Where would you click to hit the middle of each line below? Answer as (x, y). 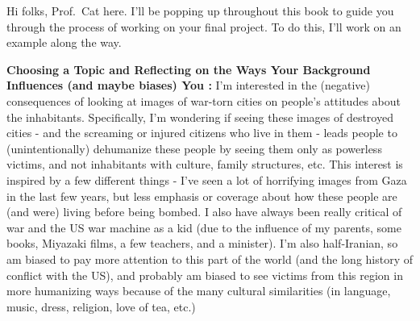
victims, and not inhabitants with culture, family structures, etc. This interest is (205, 164)
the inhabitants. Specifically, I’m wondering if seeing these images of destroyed (200, 117)
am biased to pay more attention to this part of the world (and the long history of (210, 258)
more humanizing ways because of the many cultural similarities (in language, (199, 291)
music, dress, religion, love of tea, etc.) (101, 306)
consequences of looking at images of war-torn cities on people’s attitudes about (204, 100)
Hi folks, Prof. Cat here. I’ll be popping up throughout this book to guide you (200, 10)
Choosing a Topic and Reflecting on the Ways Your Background (189, 69)
